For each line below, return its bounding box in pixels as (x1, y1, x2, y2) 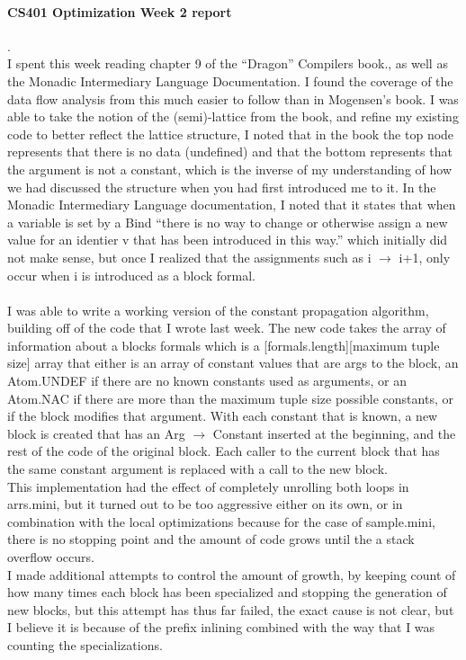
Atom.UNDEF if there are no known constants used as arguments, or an (7, 371, 408, 390)
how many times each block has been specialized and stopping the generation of (7, 583, 447, 602)
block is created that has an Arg (7, 424, 185, 442)
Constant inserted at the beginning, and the (212, 424, 456, 442)
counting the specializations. (7, 635, 163, 654)
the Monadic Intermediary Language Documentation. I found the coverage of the (7, 71, 453, 90)
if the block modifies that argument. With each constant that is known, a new (7, 406, 438, 425)
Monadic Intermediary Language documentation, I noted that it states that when (7, 195, 456, 214)
